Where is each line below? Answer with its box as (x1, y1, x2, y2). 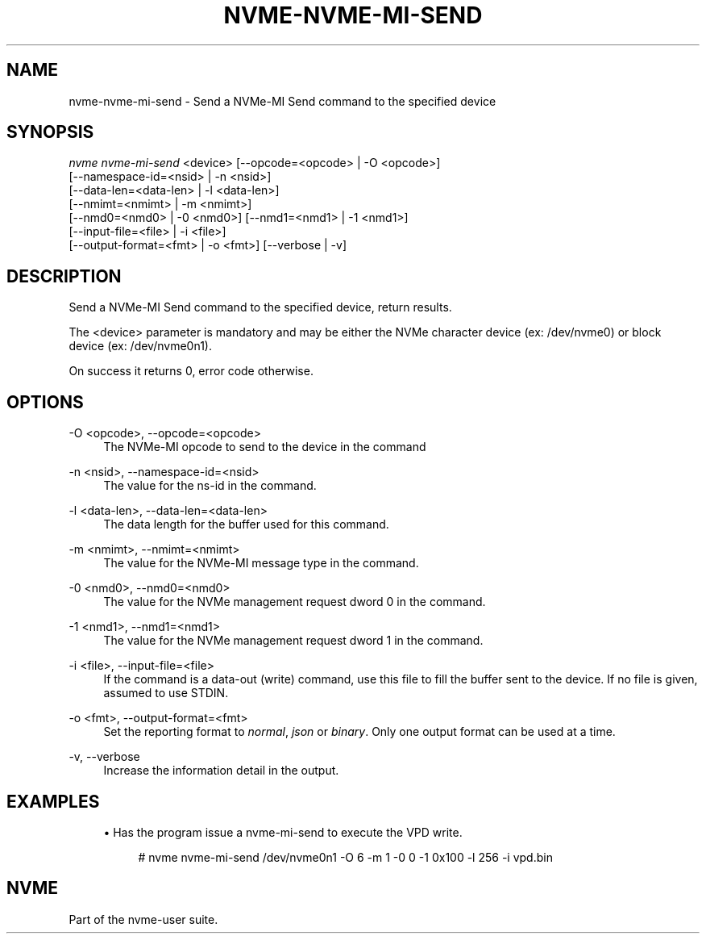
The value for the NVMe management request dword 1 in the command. (103, 633, 484, 648)
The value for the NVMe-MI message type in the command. (103, 556, 419, 570)
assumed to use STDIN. (103, 686, 229, 700)
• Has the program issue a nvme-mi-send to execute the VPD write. (103, 825, 463, 839)
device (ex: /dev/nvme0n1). (69, 339, 212, 353)
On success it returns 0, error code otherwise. (69, 364, 314, 378)
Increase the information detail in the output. (103, 763, 339, 778)
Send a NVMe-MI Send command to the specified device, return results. (69, 300, 452, 315)
